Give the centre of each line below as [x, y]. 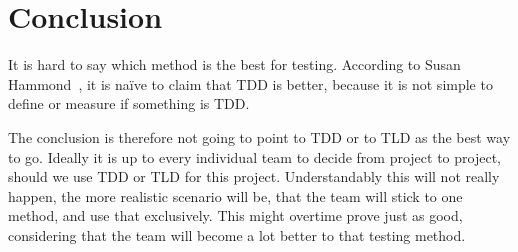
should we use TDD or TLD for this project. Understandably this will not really [254, 176]
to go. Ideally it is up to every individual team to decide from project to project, [254, 156]
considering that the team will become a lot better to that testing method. [237, 234]
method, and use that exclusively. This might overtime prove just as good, [235, 215]
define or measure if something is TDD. [129, 103]
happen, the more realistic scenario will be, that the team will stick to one [235, 195]
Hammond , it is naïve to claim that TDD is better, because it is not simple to [250, 83]
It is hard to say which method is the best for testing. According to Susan [234, 64]
